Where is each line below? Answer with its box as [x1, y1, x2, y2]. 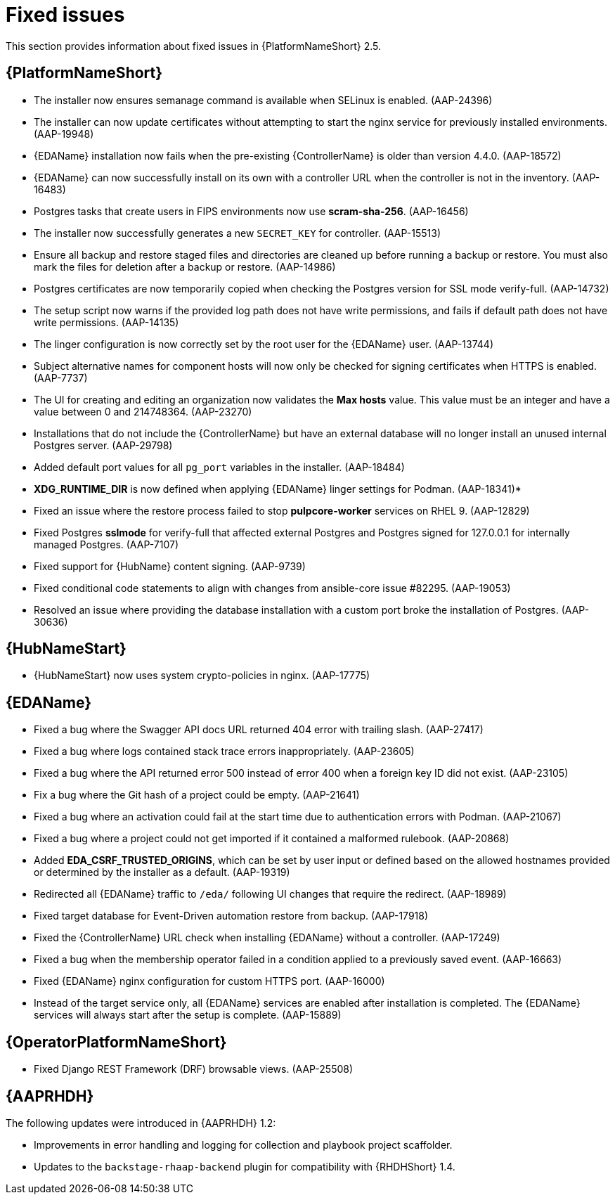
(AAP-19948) [34, 127, 94, 140]
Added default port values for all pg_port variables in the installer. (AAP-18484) [34, 460, 405, 473]
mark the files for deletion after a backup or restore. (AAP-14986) [34, 260, 336, 273]
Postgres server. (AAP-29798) [34, 439, 173, 451]
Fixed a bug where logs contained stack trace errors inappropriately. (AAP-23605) [34, 745, 415, 758]
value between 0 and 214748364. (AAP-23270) [34, 405, 252, 418]
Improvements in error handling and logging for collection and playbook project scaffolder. [34, 1138, 453, 1151]
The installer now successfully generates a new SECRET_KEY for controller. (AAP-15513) [34, 226, 441, 239]
